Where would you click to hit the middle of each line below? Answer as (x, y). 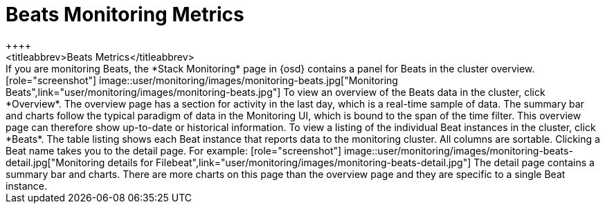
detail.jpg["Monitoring (55, 162)
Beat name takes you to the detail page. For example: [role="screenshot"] (174, 150)
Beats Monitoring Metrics (125, 14)
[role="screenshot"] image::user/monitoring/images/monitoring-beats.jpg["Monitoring (202, 80)
